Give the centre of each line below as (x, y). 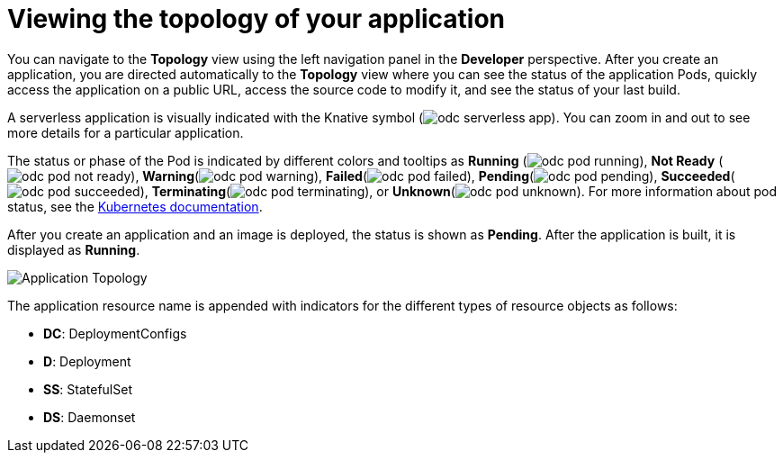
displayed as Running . (74, 249)
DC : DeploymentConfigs (115, 333)
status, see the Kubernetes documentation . (135, 206)
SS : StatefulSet (88, 389)
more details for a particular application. (126, 132)
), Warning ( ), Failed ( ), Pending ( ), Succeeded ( (433, 176)
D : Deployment (87, 361)
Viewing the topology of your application (256, 19)
